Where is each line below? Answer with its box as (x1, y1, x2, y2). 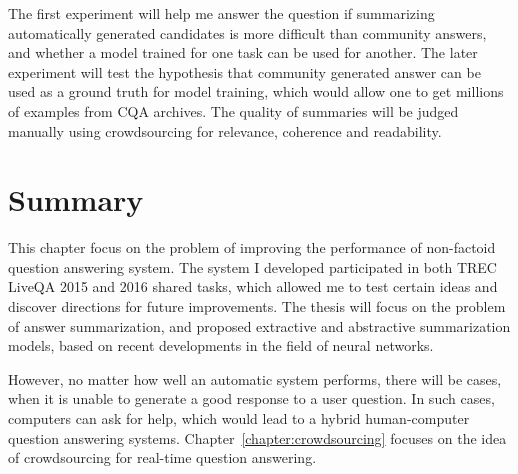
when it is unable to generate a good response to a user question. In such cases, (8, 388, 495, 409)
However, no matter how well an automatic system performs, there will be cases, (8, 368, 502, 389)
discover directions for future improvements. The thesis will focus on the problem (8, 296, 506, 317)
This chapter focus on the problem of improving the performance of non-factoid (8, 237, 496, 258)
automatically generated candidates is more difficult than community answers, (8, 22, 487, 43)
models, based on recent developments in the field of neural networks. (8, 335, 434, 356)
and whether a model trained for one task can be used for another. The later (8, 42, 478, 63)
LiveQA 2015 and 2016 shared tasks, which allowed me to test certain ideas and (8, 276, 498, 297)
